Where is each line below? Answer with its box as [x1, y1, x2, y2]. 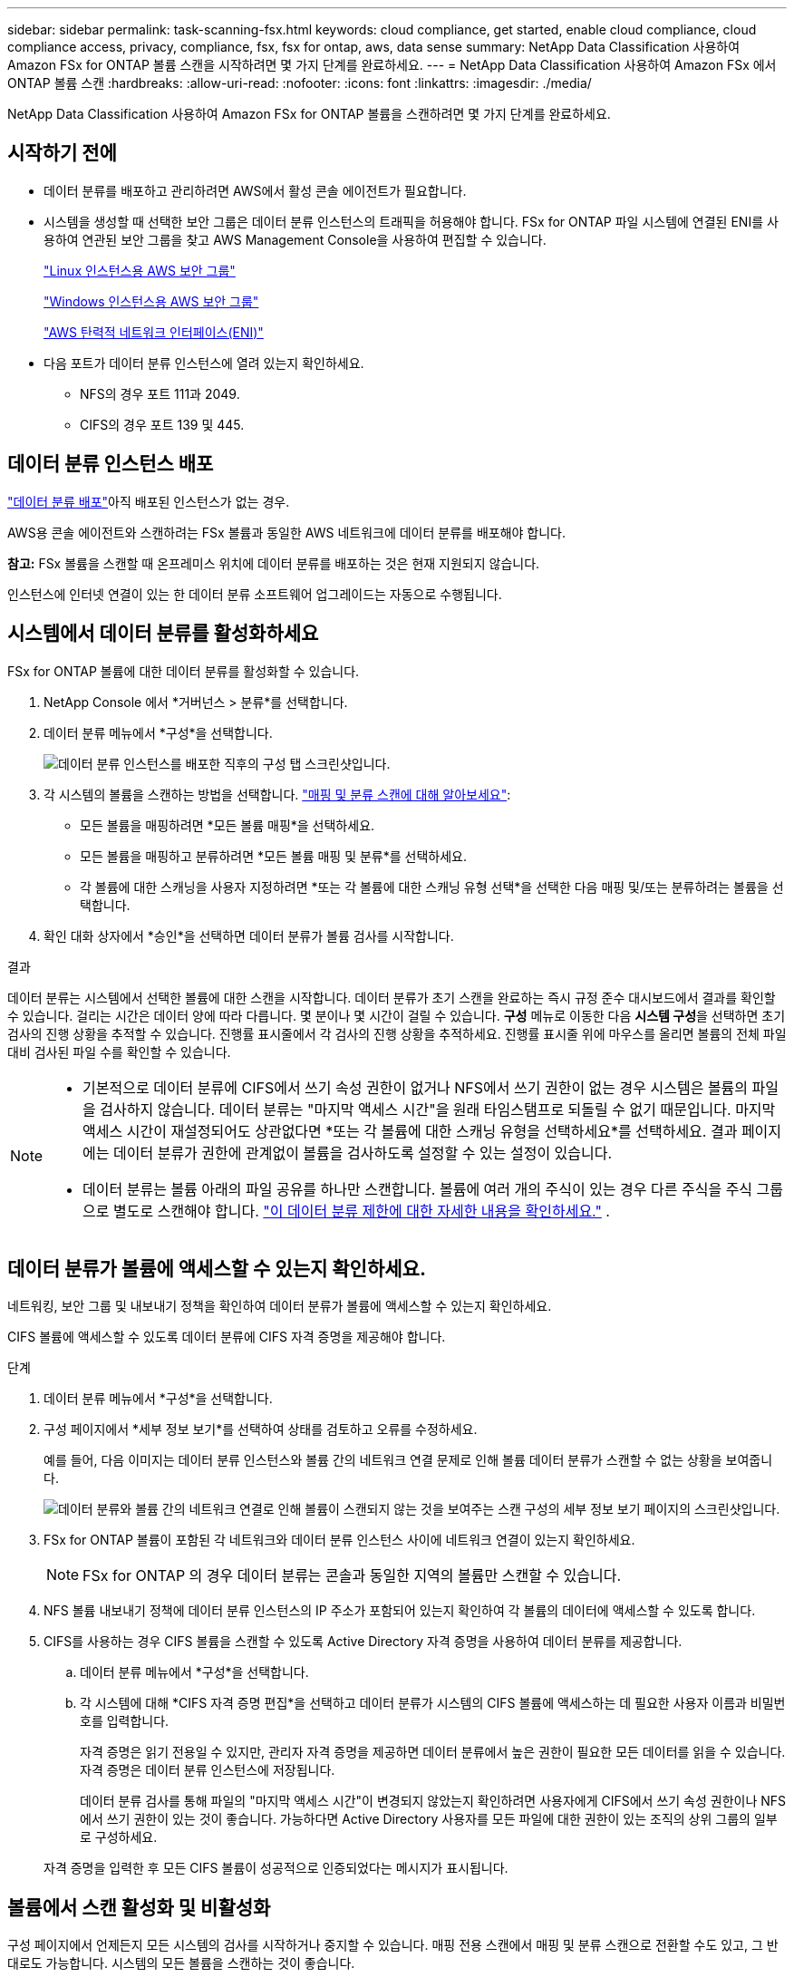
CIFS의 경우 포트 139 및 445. [80, 416, 245, 432]
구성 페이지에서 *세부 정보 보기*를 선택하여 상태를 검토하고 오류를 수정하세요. [44, 1421, 478, 1438]
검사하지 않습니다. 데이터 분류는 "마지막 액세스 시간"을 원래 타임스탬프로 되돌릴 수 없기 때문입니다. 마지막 [100, 1100, 776, 1119]
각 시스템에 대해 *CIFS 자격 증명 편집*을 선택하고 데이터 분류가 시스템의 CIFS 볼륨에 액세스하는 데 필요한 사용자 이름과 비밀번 [80, 1695, 786, 1711]
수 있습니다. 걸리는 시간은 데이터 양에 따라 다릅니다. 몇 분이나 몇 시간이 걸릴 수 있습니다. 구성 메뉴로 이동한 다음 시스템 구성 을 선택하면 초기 [7, 1007, 786, 1023]
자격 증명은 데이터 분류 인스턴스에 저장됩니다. [80, 1762, 335, 1778]
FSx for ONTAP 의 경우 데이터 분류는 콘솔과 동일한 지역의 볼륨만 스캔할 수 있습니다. [82, 1566, 622, 1585]
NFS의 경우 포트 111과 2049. [80, 385, 240, 402]
